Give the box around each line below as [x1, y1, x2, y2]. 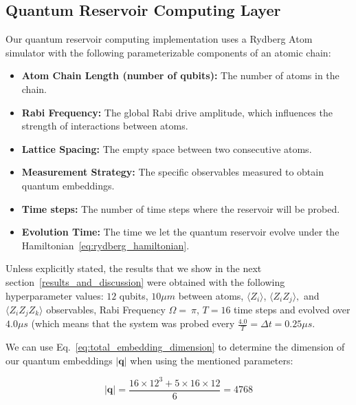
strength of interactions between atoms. [21, 118, 188, 133]
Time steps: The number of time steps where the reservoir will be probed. [21, 201, 340, 216]
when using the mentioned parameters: [130, 353, 293, 367]
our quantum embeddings [5, 353, 113, 367]
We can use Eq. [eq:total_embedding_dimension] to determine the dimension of [5, 340, 345, 354]
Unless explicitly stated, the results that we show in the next [5, 261, 262, 276]
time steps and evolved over [234, 302, 351, 316]
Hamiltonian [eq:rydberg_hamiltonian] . [21, 238, 190, 252]
